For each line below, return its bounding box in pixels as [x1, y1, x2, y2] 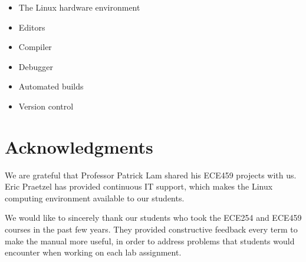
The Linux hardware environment [18, 1, 140, 13]
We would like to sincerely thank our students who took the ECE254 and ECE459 [5, 211, 302, 224]
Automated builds [18, 80, 84, 92]
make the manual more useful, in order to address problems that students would [5, 234, 295, 247]
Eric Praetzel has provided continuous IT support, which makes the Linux [5, 180, 273, 193]
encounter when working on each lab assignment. [5, 246, 182, 258]
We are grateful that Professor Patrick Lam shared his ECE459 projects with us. [5, 168, 297, 181]
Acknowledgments [5, 134, 153, 158]
